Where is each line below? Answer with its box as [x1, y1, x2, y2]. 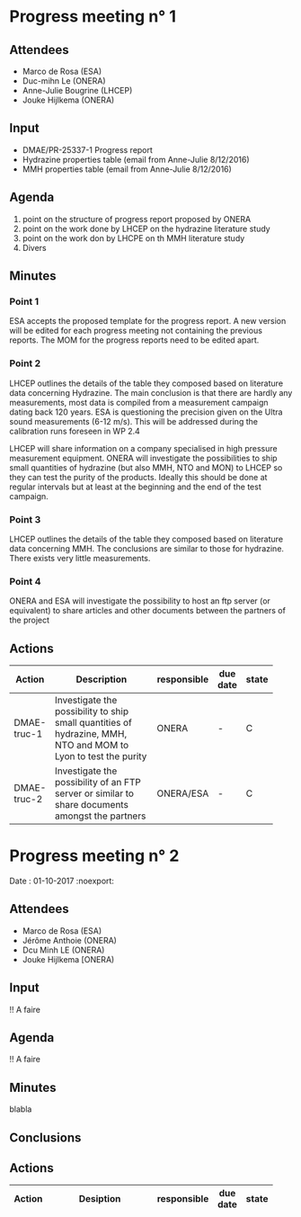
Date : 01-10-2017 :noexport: [9, 875, 115, 886]
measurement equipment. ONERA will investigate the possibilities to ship [9, 452, 278, 463]
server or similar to [55, 787, 135, 800]
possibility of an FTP [55, 776, 141, 789]
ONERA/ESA [156, 787, 209, 800]
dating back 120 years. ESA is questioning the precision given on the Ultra [9, 407, 283, 417]
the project [9, 614, 50, 626]
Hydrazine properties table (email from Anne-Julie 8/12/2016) [22, 154, 250, 165]
